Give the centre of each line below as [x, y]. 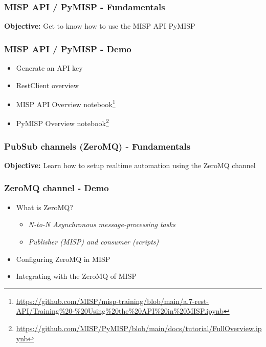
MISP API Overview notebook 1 [66, 103]
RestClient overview [47, 85]
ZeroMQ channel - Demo [57, 188]
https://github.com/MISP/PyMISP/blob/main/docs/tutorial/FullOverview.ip [139, 328]
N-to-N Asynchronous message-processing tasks [102, 224]
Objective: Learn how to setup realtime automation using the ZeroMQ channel [130, 165]
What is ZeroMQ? [45, 207]
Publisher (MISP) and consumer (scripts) [94, 241]
